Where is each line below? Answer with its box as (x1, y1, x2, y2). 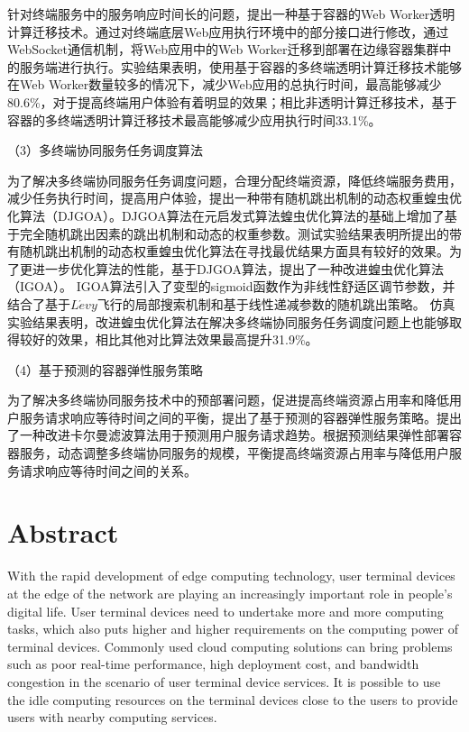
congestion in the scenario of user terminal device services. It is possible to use (7, 672, 441, 691)
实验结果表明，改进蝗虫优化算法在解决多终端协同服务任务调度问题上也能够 (7, 312, 449, 331)
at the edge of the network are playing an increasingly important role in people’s (7, 583, 453, 602)
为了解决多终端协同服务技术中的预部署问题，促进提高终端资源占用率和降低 (7, 390, 449, 409)
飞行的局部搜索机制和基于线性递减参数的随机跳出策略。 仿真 (97, 294, 455, 313)
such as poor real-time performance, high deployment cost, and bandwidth (7, 654, 419, 673)
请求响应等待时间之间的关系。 (19, 461, 197, 480)
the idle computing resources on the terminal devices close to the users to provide (7, 690, 458, 709)
